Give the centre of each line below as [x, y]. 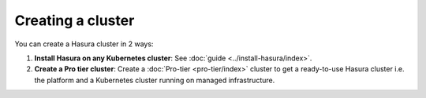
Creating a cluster [75, 20]
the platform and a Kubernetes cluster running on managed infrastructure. [155, 80]
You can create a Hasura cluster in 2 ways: [84, 44]
